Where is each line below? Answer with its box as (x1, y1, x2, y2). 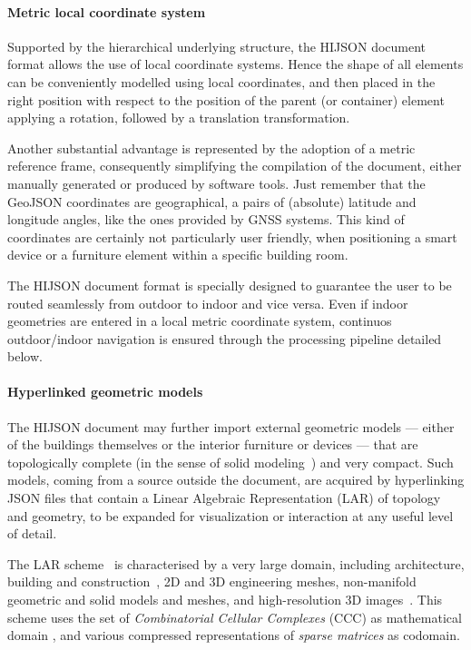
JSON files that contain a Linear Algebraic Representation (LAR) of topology (7, 488, 441, 507)
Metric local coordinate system (7, 2, 206, 21)
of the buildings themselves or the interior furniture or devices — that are (7, 435, 418, 454)
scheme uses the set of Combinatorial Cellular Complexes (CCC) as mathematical (7, 607, 462, 626)
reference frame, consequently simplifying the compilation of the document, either (7, 156, 462, 175)
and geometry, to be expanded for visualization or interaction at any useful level (7, 506, 454, 525)
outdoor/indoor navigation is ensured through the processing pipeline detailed (7, 329, 442, 348)
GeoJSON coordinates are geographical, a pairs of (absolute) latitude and (7, 192, 417, 211)
